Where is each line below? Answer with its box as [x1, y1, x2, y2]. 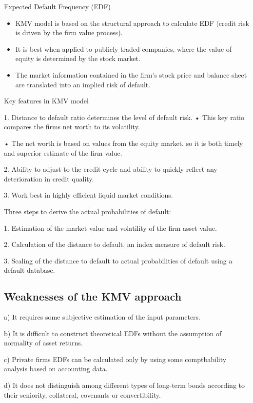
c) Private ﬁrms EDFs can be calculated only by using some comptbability [4, 354, 227, 364]
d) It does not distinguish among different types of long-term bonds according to [4, 380, 245, 390]
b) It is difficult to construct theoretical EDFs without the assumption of [4, 328, 222, 338]
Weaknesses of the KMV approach [4, 289, 182, 304]
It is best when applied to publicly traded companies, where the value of [15, 43, 232, 54]
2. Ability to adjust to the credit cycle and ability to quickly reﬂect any [4, 164, 217, 174]
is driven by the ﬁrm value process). [15, 27, 123, 38]
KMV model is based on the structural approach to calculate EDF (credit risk [15, 18, 249, 28]
